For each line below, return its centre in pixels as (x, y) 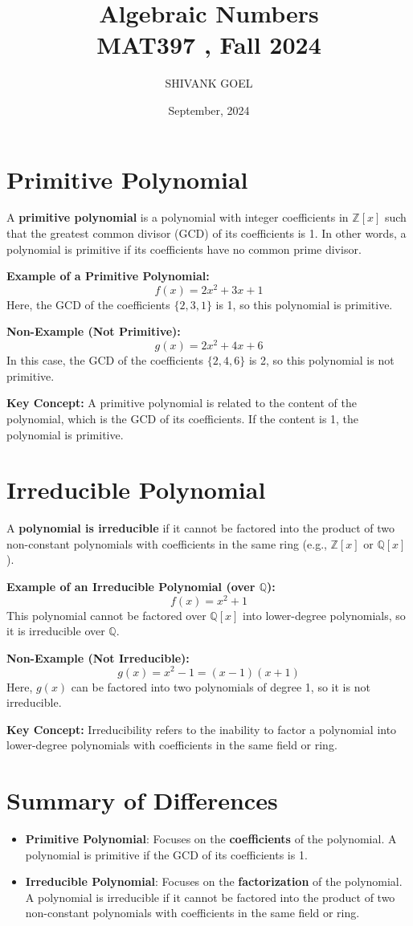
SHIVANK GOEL (209, 83)
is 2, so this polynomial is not (321, 360)
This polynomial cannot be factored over (106, 615)
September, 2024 (209, 110)
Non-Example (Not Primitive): (94, 331)
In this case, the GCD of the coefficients (105, 360)
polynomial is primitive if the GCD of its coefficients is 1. (166, 854)
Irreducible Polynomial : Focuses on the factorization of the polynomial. (214, 881)
